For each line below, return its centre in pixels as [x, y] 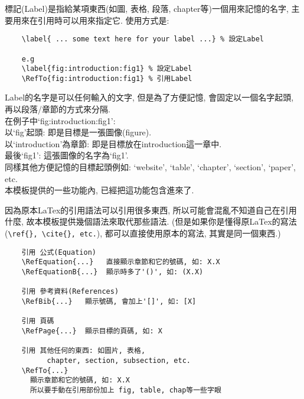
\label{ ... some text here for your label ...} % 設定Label [143, 39]
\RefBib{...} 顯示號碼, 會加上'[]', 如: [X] [109, 301]
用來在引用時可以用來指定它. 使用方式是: [91, 20]
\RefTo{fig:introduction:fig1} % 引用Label [107, 78]
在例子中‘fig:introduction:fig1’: [60, 120]
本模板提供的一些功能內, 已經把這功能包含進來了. [99, 190]
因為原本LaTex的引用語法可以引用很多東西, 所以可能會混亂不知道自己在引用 [151, 210]
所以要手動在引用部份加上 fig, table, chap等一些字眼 [125, 390]
